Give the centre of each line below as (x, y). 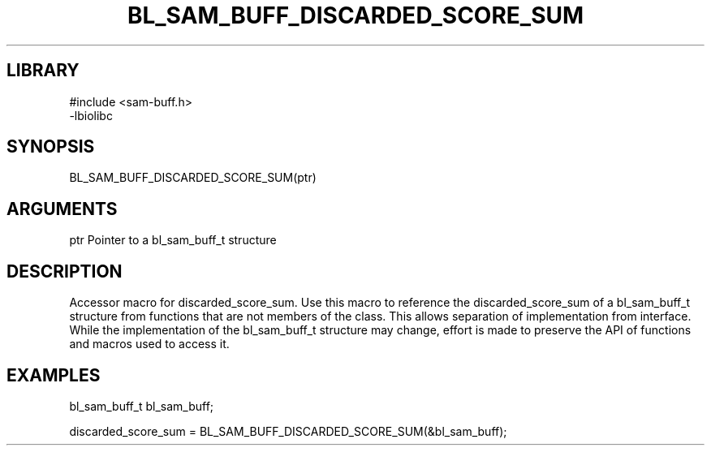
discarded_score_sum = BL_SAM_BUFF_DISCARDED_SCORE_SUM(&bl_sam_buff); (288, 431)
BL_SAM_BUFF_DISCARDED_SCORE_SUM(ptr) (193, 178)
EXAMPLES (54, 375)
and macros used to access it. (149, 344)
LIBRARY (43, 71)
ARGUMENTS (62, 209)
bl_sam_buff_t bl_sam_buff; (142, 406)
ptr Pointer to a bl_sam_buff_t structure (173, 240)
